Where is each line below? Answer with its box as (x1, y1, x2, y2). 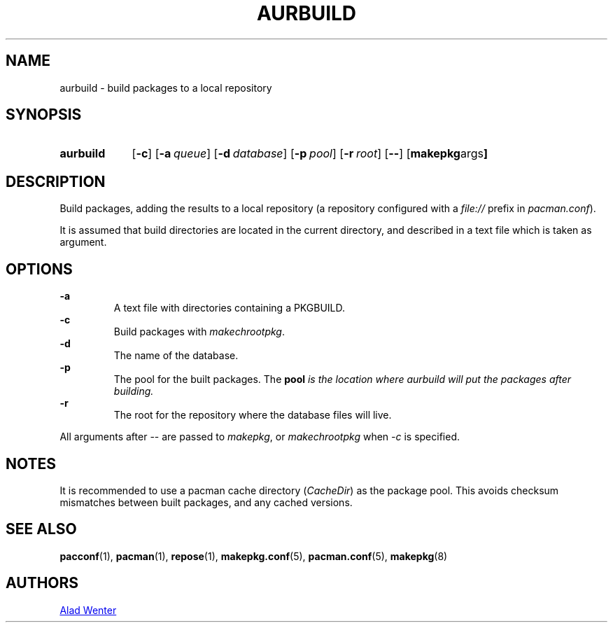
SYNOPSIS (6, 106, 82, 124)
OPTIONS (6, 260, 73, 278)
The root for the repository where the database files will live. (113, 409, 392, 421)
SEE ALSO (6, 520, 77, 538)
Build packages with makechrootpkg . (113, 326, 285, 338)
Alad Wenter (59, 603, 117, 616)
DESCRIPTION (6, 172, 106, 190)
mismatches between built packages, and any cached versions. (59, 496, 353, 508)
